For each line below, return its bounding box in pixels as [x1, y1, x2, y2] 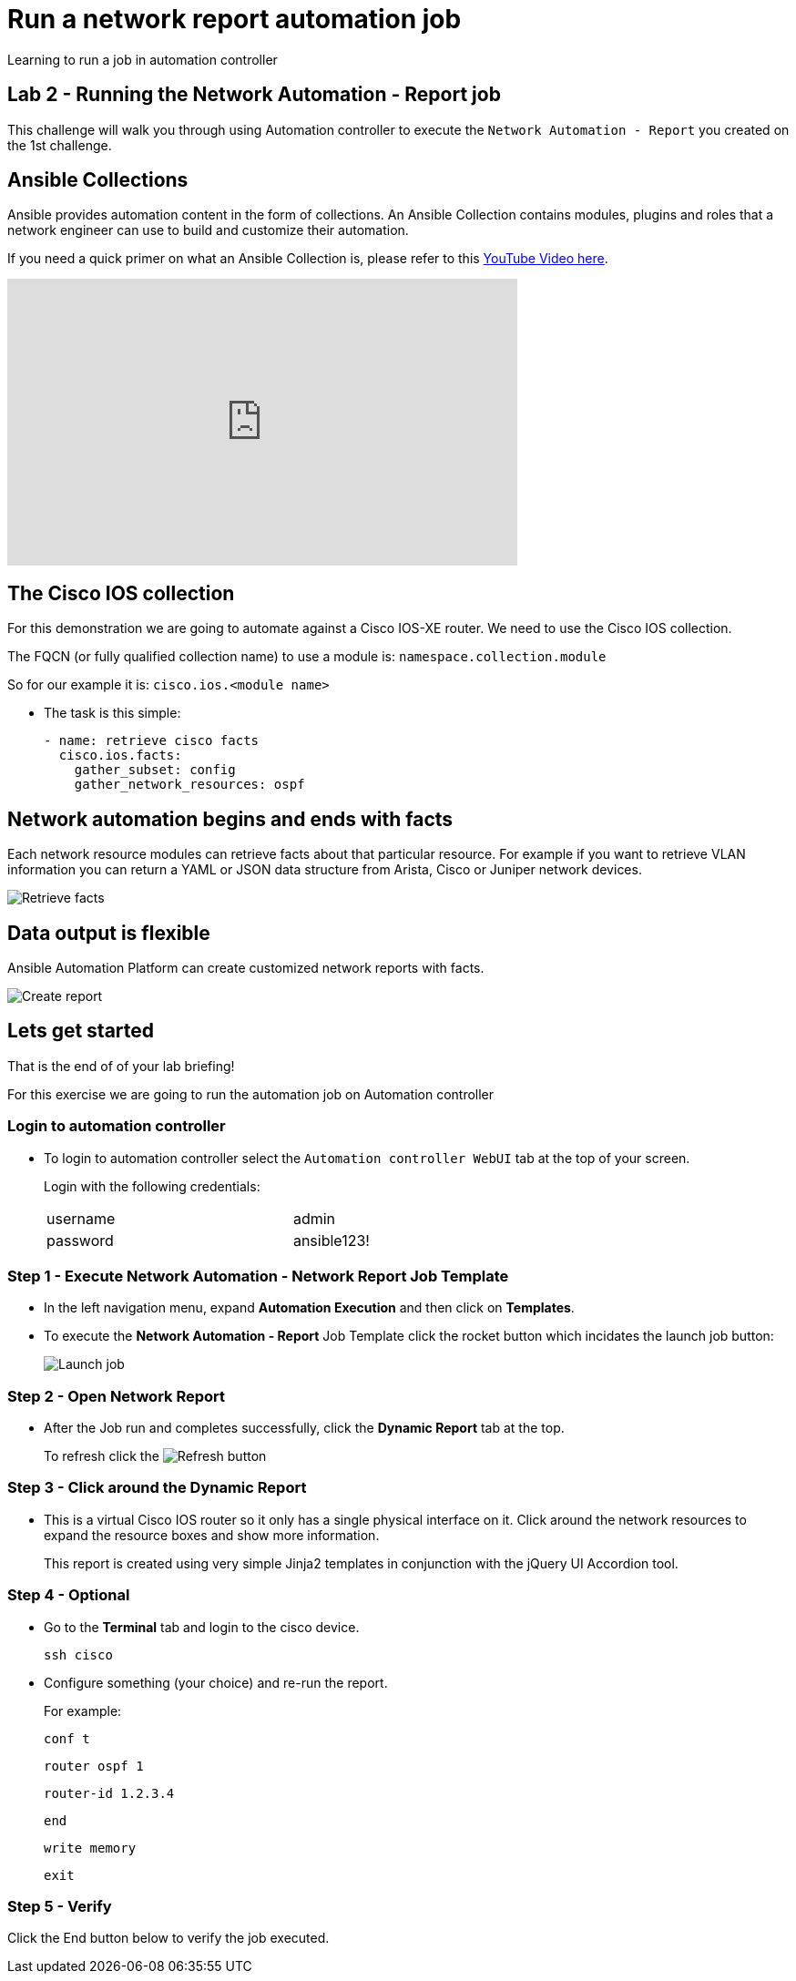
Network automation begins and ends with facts [7, 807, 454, 831]
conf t [44, 1731, 90, 1746]
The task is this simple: [44, 705, 181, 721]
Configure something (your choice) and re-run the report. [44, 1674, 388, 1690]
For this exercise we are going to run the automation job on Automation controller [7, 1086, 495, 1102]
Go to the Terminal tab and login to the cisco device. [44, 1618, 360, 1635]
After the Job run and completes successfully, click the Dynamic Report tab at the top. [44, 1420, 565, 1436]
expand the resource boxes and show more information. [44, 1527, 380, 1543]
